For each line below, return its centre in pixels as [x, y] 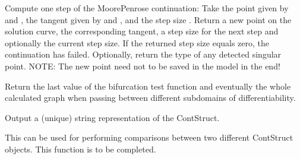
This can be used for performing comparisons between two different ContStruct [149, 137]
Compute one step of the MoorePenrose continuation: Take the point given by [147, 8]
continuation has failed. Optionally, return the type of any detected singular [143, 54]
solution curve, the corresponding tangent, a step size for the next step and [142, 31]
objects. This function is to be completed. [80, 149]
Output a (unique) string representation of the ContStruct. [112, 117]
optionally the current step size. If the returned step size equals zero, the [137, 42]
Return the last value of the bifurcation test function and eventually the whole [148, 86]
